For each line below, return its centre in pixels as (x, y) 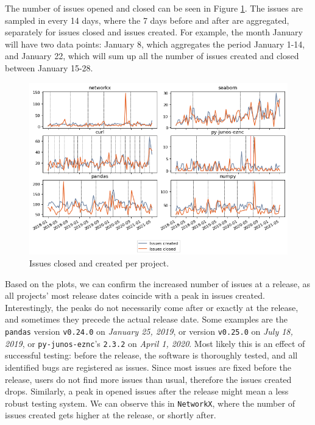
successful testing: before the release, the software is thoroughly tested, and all (151, 355)
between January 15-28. (49, 67)
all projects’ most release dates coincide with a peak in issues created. (135, 295)
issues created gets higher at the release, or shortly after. (111, 415)
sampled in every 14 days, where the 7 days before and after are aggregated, (147, 20)
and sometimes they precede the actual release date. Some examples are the (146, 319)
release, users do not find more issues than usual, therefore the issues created (148, 379)
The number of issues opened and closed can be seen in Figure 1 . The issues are (154, 8)
